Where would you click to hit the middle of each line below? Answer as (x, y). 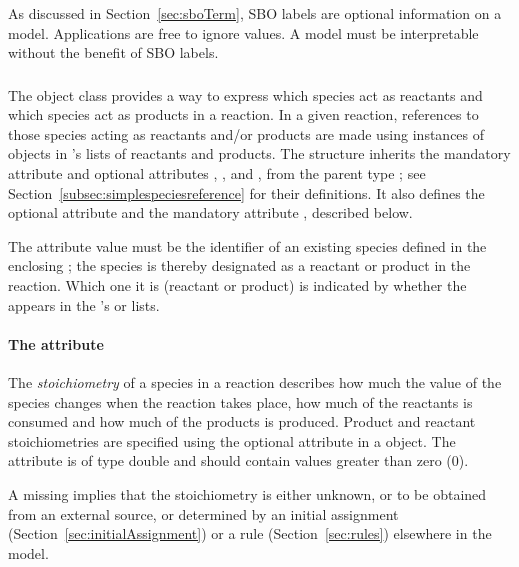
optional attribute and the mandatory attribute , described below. (210, 212)
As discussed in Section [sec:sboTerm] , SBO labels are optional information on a (255, 13)
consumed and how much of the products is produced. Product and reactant (242, 421)
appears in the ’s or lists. (84, 304)
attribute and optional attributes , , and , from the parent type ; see (217, 173)
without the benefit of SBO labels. (113, 52)
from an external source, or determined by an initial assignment (203, 513)
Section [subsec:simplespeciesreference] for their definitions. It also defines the (246, 192)
